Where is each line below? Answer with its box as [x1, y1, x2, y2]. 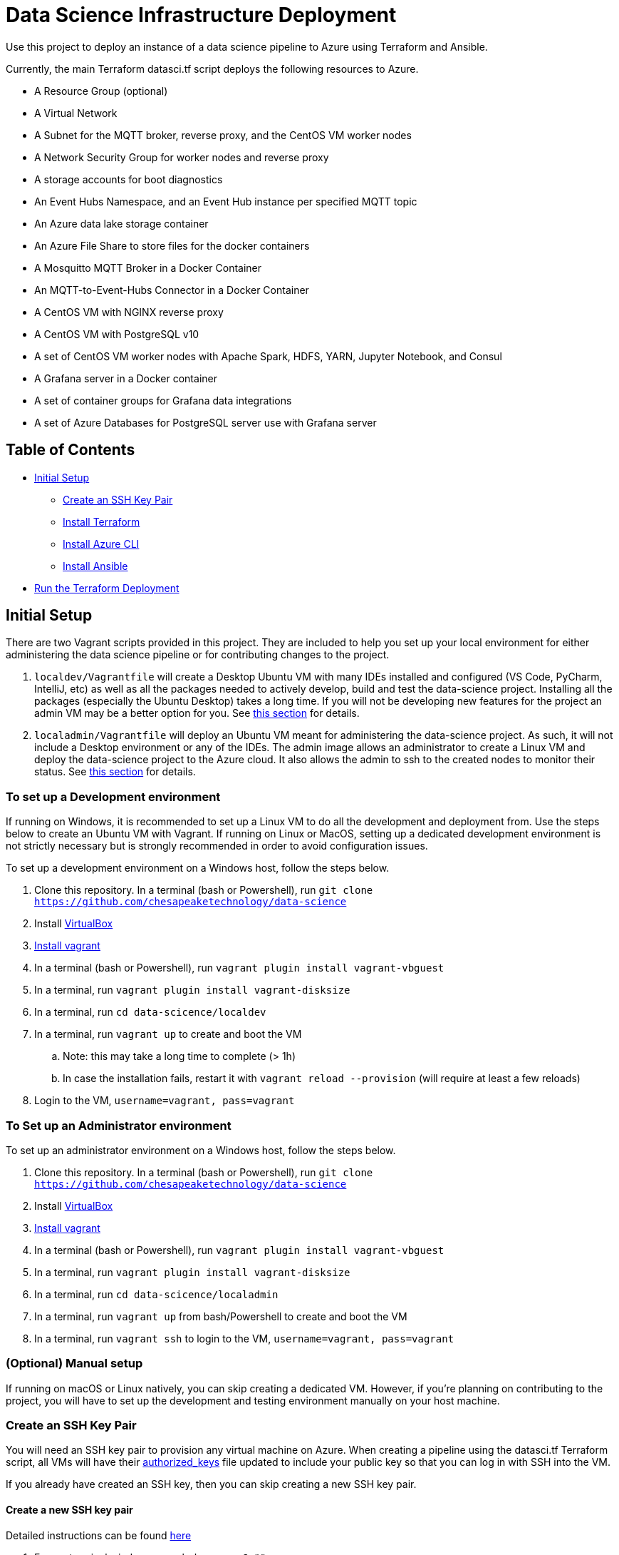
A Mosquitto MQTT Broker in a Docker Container [34, 261, 262, 274]
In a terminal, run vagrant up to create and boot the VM [34, 1028, 302, 1041]
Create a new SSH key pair [6, 1504, 133, 1516]
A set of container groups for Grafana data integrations [34, 394, 292, 407]
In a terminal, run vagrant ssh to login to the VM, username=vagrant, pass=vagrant [34, 1332, 454, 1345]
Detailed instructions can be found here [6, 1529, 192, 1541]
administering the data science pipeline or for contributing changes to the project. [6, 648, 390, 661]
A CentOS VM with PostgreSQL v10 [34, 327, 199, 340]
